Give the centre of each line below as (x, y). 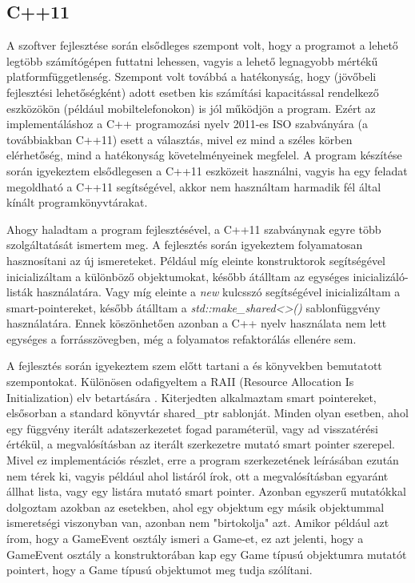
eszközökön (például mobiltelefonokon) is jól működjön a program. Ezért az (191, 108)
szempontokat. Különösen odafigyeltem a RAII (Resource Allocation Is (180, 382)
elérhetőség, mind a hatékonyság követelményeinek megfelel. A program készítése (204, 155)
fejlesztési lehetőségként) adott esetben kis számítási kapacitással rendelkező (193, 92)
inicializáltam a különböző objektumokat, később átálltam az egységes (178, 276)
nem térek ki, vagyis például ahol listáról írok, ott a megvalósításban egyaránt (198, 475)
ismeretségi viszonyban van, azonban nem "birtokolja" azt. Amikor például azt (198, 523)
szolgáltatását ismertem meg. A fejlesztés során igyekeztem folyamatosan (185, 245)
